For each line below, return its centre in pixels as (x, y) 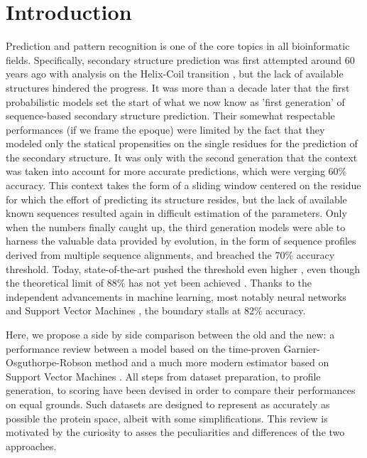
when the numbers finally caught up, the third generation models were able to (176, 227)
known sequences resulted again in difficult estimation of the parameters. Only (176, 213)
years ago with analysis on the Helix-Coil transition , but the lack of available (175, 74)
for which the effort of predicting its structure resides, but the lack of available (176, 199)
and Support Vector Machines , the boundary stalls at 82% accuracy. (156, 310)
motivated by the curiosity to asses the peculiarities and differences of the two (175, 432)
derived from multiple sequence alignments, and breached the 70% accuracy (170, 255)
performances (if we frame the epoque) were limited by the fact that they (165, 129)
